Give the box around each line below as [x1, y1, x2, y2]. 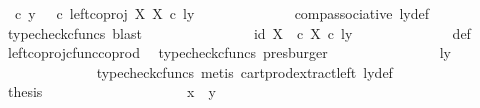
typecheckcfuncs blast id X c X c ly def [7, 22, 471, 43]
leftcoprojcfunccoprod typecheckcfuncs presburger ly [7, 42, 451, 63]
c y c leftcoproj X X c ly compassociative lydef [14, 3, 429, 23]
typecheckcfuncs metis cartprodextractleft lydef [96, 61, 393, 82]
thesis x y [7, 81, 216, 102]
